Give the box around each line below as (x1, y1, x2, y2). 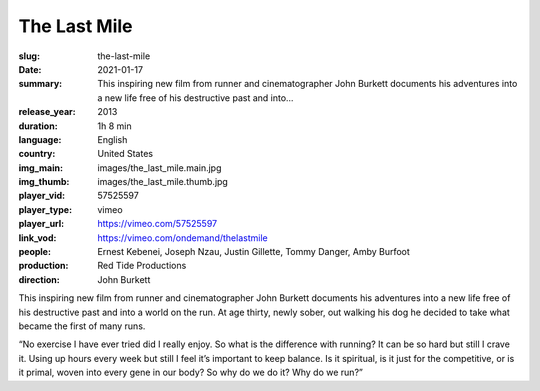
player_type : (18, 203, 73, 215)
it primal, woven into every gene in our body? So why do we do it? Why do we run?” (18, 366, 364, 379)
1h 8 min (97, 120, 132, 132)
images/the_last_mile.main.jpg (97, 161, 222, 174)
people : (18, 246, 52, 258)
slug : (18, 50, 40, 62)
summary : (18, 78, 63, 90)
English (97, 133, 128, 145)
